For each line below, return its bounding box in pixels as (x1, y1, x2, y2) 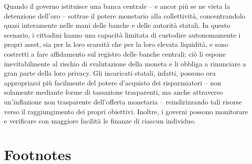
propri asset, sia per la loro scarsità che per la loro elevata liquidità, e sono (4, 39, 228, 49)
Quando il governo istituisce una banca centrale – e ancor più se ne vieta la (4, 1, 230, 11)
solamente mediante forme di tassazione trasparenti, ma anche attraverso (4, 87, 223, 97)
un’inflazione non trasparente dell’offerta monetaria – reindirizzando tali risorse (4, 96, 242, 106)
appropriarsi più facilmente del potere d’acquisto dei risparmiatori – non (4, 77, 222, 87)
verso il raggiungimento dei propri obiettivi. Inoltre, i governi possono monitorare (4, 106, 248, 116)
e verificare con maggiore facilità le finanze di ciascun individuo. (4, 116, 196, 126)
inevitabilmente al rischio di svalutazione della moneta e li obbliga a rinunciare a (4, 58, 246, 68)
